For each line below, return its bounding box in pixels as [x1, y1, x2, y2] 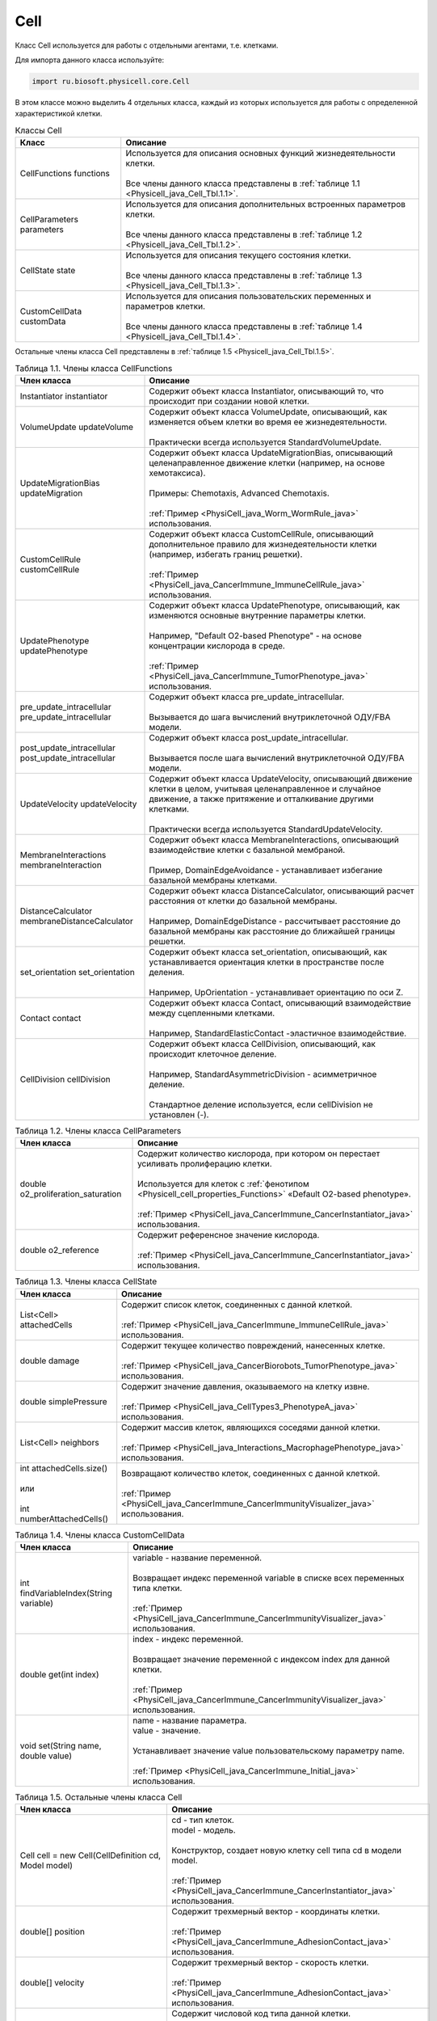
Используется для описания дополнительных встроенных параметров [125, 199, 406, 210]
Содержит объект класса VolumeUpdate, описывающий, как [149, 406, 388, 417]
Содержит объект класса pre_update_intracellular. [149, 691, 345, 702]
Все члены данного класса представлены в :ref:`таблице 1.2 [125, 229, 363, 240]
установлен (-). [149, 1108, 209, 1120]
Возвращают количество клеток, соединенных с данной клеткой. [121, 1467, 380, 1479]
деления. [149, 966, 185, 977]
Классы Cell [15, 124, 62, 136]
